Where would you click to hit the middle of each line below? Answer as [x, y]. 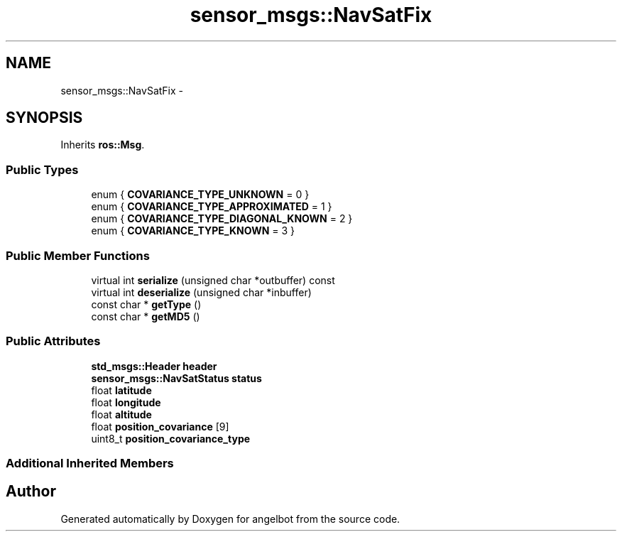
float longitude [126, 402]
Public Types [42, 169]
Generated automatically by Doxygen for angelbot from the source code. [230, 519]
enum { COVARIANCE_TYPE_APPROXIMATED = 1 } [212, 207]
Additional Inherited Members [90, 463]
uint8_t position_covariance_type [171, 438]
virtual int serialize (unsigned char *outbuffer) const [213, 280]
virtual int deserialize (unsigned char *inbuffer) [201, 292]
